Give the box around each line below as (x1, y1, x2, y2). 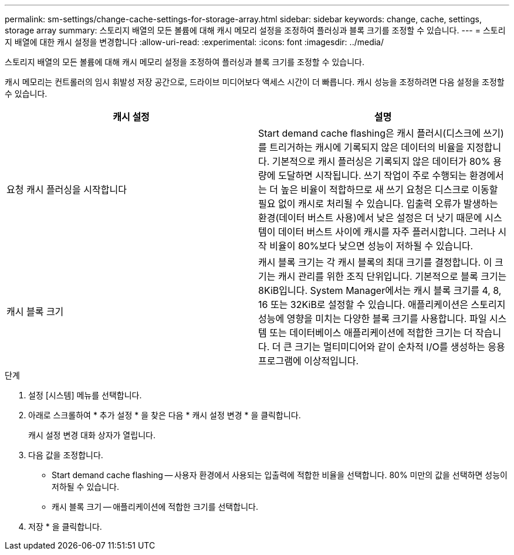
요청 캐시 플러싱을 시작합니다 (6, 184, 127, 195)
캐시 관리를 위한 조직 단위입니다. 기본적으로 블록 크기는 (278, 270, 507, 282)
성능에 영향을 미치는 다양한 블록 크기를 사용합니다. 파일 (258, 313, 487, 324)
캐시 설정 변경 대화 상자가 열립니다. (28, 430, 155, 440)
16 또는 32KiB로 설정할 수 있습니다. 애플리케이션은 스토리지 (258, 299, 506, 310)
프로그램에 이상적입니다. (258, 355, 359, 367)
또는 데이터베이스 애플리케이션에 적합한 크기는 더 (269, 327, 473, 339)
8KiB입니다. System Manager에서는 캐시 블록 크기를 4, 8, (258, 285, 502, 296)
